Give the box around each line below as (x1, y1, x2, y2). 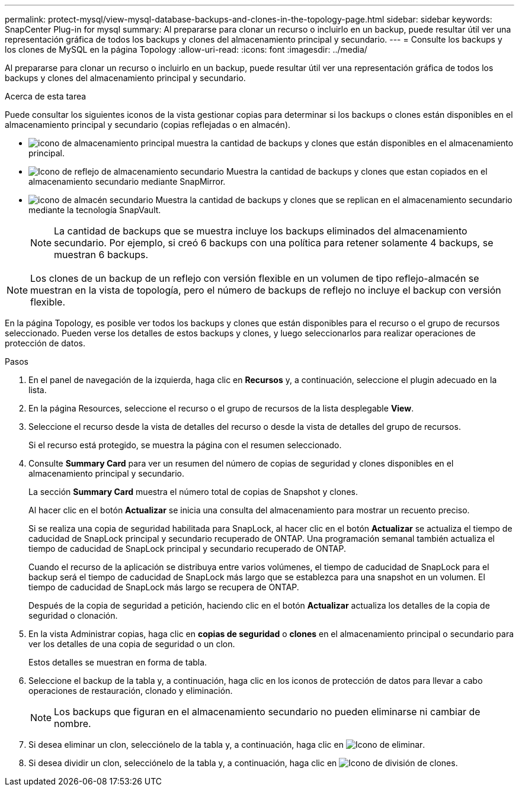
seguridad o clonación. (28, 610, 118, 620)
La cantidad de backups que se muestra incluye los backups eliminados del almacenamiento (54, 225, 467, 237)
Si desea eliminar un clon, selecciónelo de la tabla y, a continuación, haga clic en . (28, 739, 425, 750)
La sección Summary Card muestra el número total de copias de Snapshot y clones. (28, 487, 358, 497)
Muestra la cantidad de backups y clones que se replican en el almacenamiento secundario (155, 195, 512, 205)
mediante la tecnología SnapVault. (28, 205, 161, 215)
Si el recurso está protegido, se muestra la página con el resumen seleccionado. (28, 440, 342, 450)
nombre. (54, 718, 91, 729)
